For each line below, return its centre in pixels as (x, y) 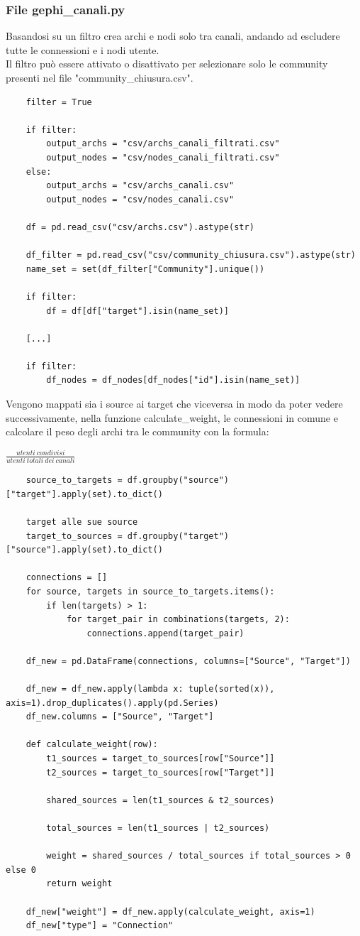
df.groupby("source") (178, 480)
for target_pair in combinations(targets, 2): (178, 620)
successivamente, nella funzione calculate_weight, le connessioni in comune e (172, 417)
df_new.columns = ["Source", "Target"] (120, 717)
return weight (79, 884)
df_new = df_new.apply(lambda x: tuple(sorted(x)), (150, 689)
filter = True (59, 102)
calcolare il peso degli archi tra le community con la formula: (137, 431)
